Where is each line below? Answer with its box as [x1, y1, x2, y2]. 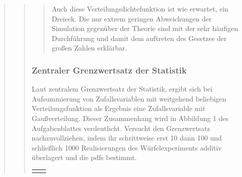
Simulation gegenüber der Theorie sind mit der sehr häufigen [51, 23, 238, 33]
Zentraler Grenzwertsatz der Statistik [31, 63, 187, 76]
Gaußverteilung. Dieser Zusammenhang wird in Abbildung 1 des [31, 112, 229, 123]
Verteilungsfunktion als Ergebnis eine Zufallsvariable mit [31, 103, 205, 113]
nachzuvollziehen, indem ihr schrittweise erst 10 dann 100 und [31, 132, 222, 143]
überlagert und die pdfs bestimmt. [31, 152, 137, 162]
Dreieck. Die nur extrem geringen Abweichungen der [51, 13, 212, 23]
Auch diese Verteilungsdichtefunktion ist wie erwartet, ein [51, 3, 228, 13]
